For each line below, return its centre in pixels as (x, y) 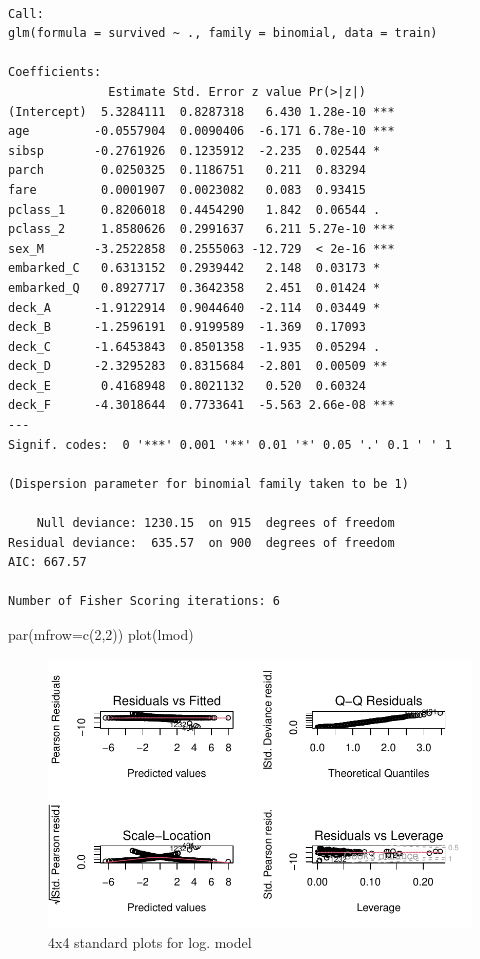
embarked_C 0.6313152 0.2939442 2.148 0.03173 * (194, 268)
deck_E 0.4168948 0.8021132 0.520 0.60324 (187, 385)
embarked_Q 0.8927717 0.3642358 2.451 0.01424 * (194, 287)
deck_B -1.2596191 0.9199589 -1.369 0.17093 (187, 327)
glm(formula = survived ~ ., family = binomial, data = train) (223, 33)
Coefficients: (55, 72)
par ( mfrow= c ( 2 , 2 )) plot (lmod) (101, 634)
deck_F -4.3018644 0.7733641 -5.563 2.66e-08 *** (201, 405)
